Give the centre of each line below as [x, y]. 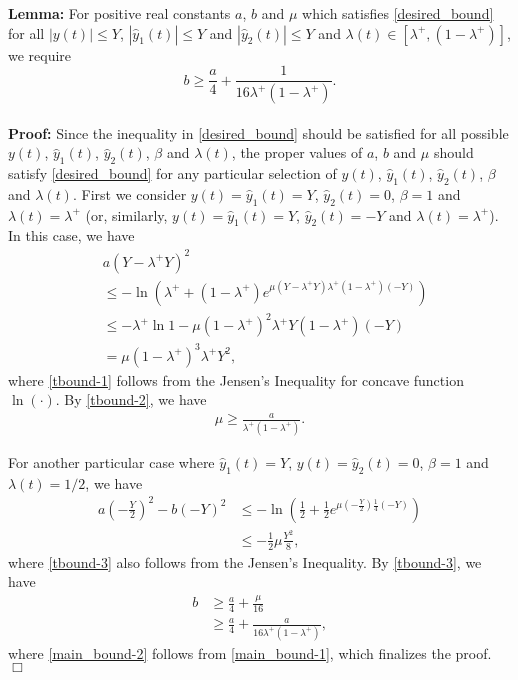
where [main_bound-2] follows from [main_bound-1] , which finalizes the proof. [250, 652]
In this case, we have [71, 235]
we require [40, 54]
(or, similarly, [126, 214]
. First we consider [129, 193]
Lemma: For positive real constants [119, 13]
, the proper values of [297, 152]
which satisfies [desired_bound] [398, 13]
